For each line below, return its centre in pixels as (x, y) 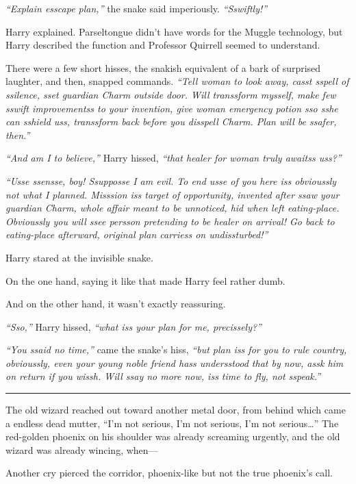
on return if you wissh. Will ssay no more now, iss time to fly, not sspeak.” (163, 376)
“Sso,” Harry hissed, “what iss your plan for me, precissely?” (133, 326)
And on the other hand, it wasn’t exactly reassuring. (116, 304)
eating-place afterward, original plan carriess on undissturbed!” (137, 234)
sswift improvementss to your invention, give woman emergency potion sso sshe (172, 108)
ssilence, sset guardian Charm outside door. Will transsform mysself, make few (171, 94)
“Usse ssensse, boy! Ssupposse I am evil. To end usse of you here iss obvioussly (171, 180)
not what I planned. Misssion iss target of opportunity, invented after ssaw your (173, 194)
